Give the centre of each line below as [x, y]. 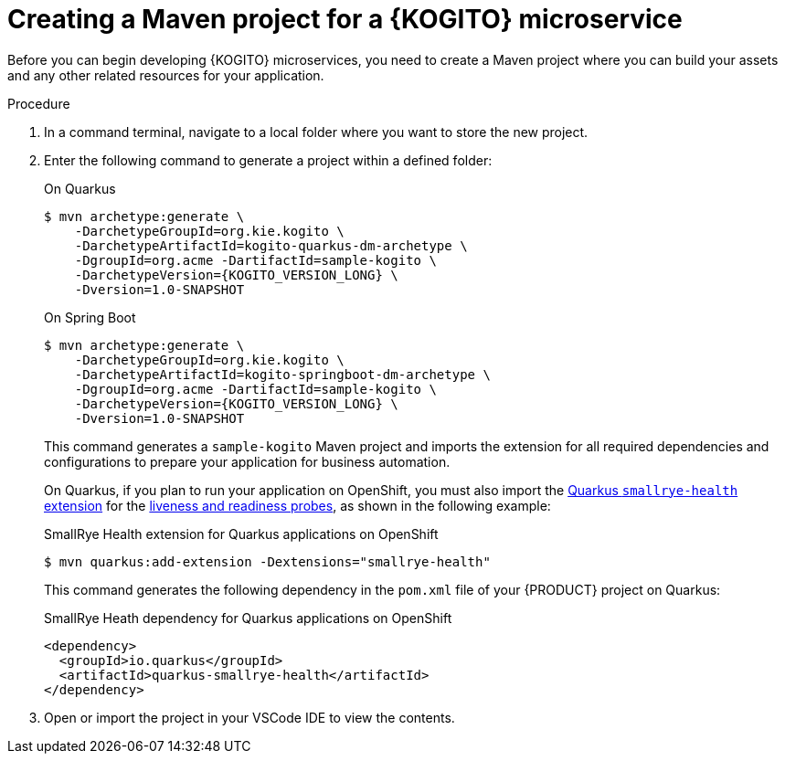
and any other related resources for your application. [166, 75]
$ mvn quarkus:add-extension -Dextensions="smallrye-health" [267, 561]
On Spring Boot [90, 317]
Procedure [39, 103]
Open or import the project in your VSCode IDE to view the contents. [249, 717]
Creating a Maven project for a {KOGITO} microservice [345, 19]
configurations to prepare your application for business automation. [247, 461]
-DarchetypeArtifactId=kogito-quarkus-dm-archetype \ [271, 245]
